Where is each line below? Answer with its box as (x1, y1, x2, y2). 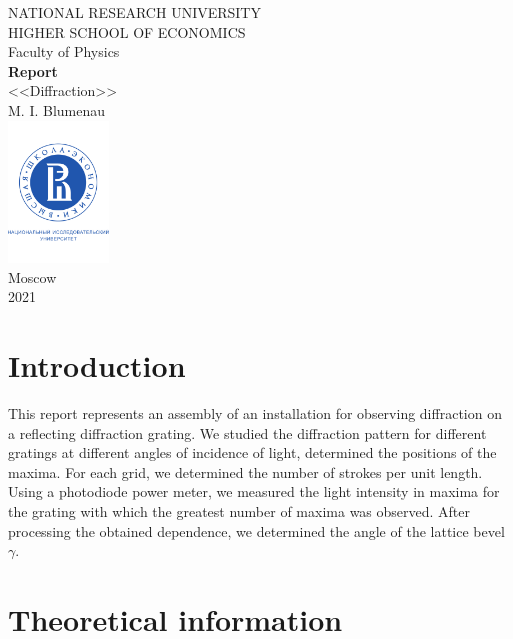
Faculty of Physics (8, 41, 120, 62)
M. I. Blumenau (8, 99, 106, 120)
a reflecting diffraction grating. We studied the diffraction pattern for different (8, 422, 487, 443)
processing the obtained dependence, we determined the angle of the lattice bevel (8, 520, 505, 541)
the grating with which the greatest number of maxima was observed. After (8, 501, 471, 521)
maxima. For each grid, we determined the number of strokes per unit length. (8, 461, 483, 482)
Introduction (8, 345, 186, 386)
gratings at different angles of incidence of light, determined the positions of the (8, 442, 497, 463)
